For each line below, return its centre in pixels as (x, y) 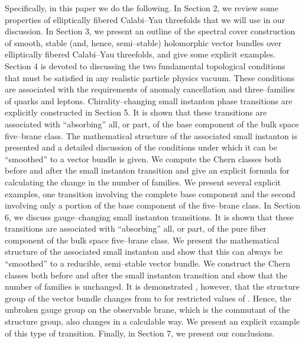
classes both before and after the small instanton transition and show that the (146, 275)
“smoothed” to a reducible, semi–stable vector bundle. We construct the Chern (148, 263)
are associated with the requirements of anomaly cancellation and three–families (150, 89)
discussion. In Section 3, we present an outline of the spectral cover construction (150, 31)
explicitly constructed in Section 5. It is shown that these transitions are (136, 112)
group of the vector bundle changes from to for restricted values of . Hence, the (148, 298)
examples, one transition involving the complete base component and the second (150, 193)
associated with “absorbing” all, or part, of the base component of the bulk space (152, 124)
